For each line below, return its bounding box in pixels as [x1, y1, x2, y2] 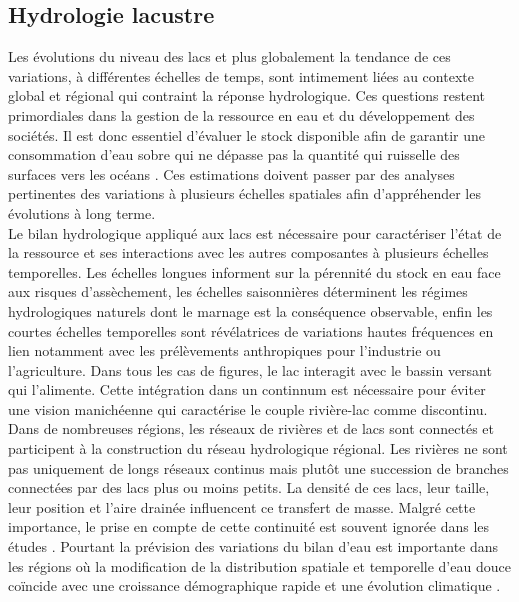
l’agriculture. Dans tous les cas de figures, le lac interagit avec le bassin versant [8, 359, 492, 380]
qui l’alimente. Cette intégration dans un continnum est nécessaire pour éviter [8, 379, 486, 400]
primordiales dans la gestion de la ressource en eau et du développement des [8, 104, 475, 125]
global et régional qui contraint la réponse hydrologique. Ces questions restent [8, 85, 485, 106]
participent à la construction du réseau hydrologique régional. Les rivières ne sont [8, 438, 508, 459]
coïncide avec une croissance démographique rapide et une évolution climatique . [8, 575, 501, 596]
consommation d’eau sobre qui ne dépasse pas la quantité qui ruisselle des [8, 144, 460, 165]
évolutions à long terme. [8, 202, 156, 223]
